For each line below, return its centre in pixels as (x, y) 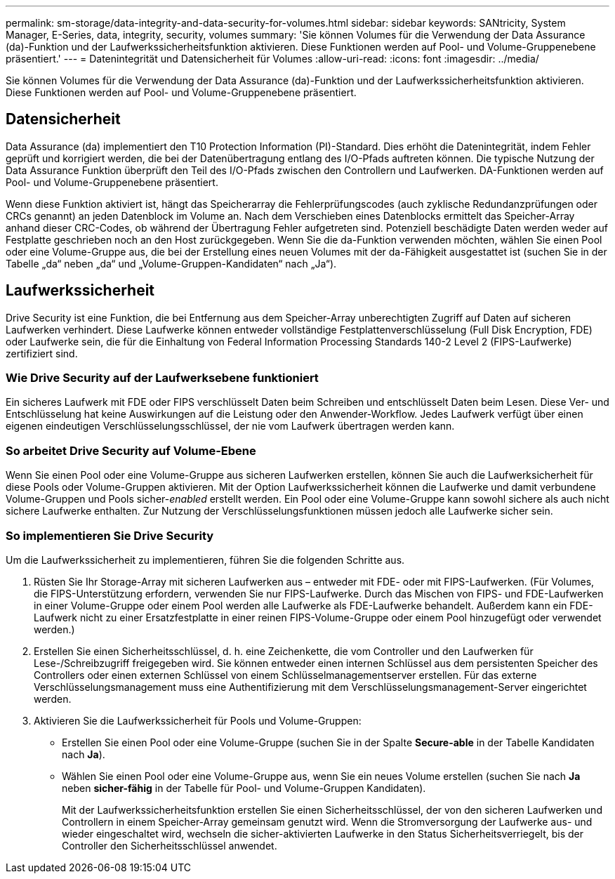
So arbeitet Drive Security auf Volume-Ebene (131, 450)
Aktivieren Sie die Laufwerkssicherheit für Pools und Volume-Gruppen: (198, 720)
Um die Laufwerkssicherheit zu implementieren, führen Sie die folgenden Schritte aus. (205, 560)
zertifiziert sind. (42, 353)
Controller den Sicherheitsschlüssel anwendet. (170, 845)
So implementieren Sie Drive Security (110, 535)
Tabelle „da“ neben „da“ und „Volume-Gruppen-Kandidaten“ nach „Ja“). (171, 263)
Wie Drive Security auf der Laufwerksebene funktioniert (162, 378)
